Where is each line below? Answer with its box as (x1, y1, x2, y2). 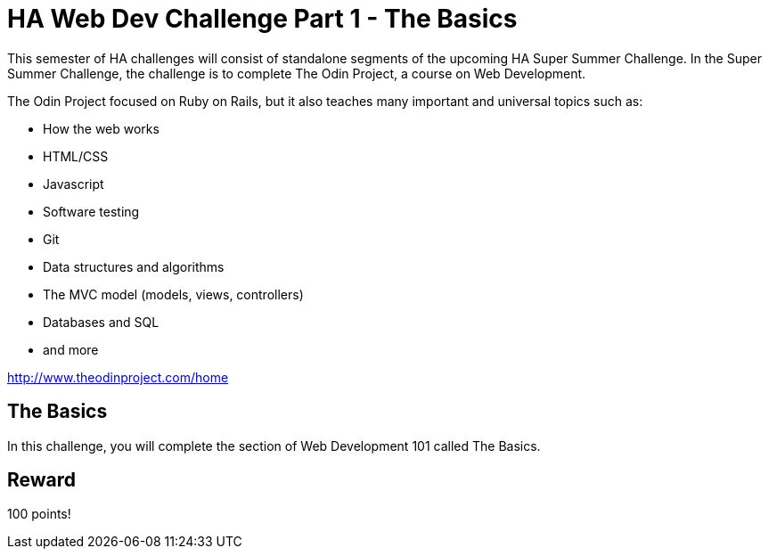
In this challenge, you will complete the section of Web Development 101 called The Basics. (7, 437, 541, 454)
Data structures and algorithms (43, 258, 225, 274)
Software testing (43, 203, 140, 219)
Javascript (43, 176, 104, 192)
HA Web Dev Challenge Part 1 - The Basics (7, 4, 518, 34)
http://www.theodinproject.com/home (7, 369, 229, 385)
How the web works (43, 120, 160, 136)
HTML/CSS (43, 148, 109, 164)
